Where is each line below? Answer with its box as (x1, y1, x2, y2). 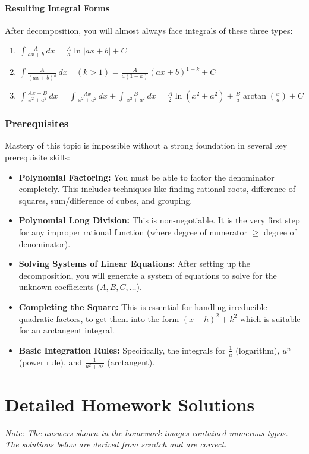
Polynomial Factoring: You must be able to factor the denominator (18, 171, 275, 183)
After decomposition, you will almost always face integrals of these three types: (5, 24, 293, 36)
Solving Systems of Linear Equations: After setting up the (18, 257, 251, 270)
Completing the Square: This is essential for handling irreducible (18, 300, 267, 313)
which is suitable (239, 312, 301, 324)
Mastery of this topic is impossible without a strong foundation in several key (5, 139, 288, 152)
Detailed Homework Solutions (5, 392, 255, 416)
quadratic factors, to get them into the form (18, 312, 179, 324)
